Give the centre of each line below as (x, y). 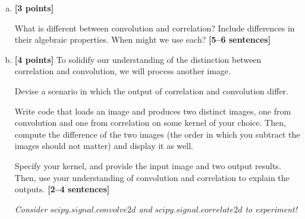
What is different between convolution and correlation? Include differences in (155, 28)
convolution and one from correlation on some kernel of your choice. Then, (150, 123)
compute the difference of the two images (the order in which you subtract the (157, 134)
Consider (31, 209)
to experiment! (271, 209)
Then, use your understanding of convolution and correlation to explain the (152, 177)
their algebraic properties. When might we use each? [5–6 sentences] (143, 39)
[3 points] (34, 8)
